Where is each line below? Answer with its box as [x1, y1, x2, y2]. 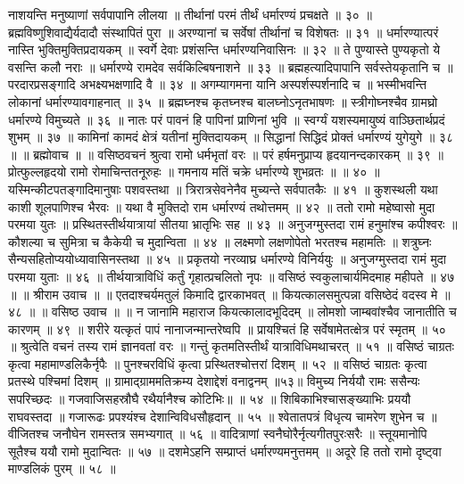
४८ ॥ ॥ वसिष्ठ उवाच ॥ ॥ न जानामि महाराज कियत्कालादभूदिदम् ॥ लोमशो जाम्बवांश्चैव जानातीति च [8, 302, 457, 321]
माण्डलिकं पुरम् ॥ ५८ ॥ [8, 459, 116, 478]
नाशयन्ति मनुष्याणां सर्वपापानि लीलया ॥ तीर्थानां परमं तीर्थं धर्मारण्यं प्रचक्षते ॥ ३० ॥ [8, 5, 372, 23]
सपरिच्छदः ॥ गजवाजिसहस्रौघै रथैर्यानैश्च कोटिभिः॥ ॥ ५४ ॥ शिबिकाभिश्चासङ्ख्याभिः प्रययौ [8, 390, 411, 408]
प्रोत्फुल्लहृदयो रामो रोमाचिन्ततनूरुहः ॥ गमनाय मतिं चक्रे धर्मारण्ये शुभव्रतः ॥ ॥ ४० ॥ [8, 162, 380, 181]
